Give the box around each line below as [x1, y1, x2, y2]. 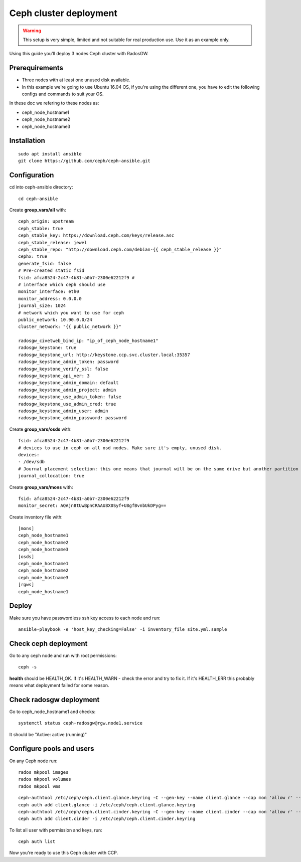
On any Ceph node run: [9, 758, 58, 764]
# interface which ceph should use [18, 281, 106, 287]
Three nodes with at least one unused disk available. [22, 77, 130, 83]
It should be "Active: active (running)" [9, 731, 87, 737]
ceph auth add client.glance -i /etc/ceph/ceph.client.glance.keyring [18, 802, 196, 807]
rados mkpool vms [18, 783, 61, 789]
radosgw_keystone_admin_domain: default [18, 380, 119, 386]
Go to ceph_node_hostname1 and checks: [9, 709, 96, 715]
